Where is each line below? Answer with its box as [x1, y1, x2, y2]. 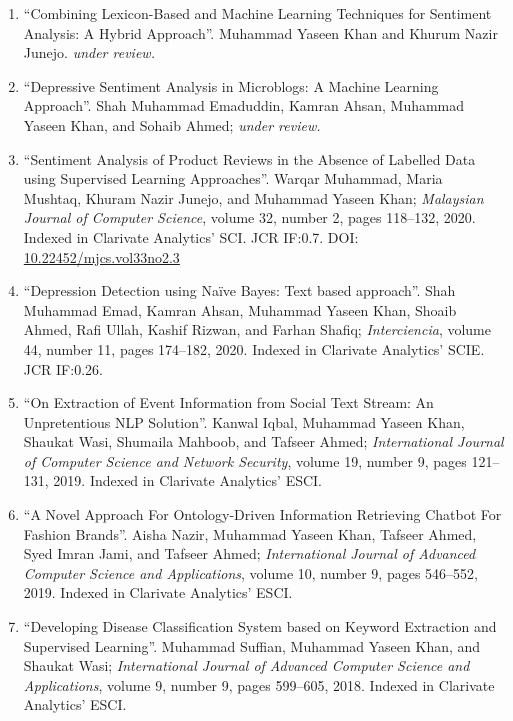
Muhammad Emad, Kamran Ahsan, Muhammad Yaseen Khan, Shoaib [23, 299, 457, 320]
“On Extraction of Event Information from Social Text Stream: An [23, 392, 434, 413]
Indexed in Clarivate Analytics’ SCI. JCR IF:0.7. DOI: [23, 226, 359, 247]
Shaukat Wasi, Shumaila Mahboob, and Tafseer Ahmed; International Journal [23, 431, 504, 452]
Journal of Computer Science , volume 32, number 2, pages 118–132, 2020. [23, 207, 476, 228]
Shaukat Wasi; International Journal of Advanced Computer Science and [23, 655, 470, 676]
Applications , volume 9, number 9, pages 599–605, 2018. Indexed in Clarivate [23, 674, 495, 695]
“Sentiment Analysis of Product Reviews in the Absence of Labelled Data [23, 148, 476, 169]
